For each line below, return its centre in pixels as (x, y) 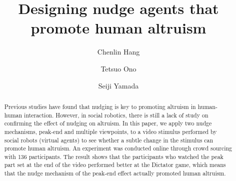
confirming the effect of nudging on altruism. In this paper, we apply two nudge (108, 123)
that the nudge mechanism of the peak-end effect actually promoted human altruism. (115, 173)
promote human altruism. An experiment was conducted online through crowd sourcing (118, 148)
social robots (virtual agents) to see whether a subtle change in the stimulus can (109, 140)
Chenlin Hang (118, 52)
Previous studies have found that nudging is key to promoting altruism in (100, 106)
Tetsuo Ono (118, 68)
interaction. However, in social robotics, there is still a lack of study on (116, 115)
